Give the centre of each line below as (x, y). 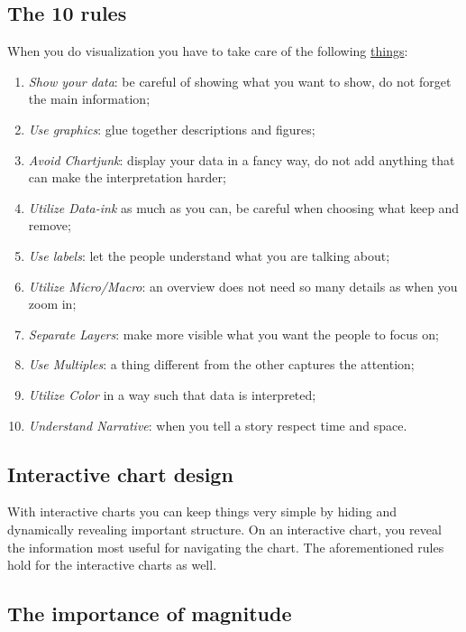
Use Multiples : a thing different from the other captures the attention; (221, 364)
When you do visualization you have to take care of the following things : (208, 51)
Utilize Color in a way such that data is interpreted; (172, 394)
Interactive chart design (120, 474)
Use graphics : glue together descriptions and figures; (172, 129)
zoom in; (52, 304)
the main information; (89, 99)
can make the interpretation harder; (127, 177)
